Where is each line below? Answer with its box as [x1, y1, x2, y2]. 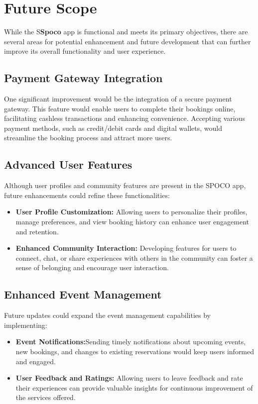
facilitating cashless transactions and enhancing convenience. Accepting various [4, 113, 245, 123]
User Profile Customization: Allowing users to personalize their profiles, [15, 206, 248, 217]
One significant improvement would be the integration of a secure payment [4, 94, 232, 104]
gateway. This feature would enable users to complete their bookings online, [4, 103, 236, 113]
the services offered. [15, 392, 76, 403]
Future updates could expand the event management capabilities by [4, 310, 211, 320]
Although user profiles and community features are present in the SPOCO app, [4, 180, 246, 191]
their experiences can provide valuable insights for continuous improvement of [15, 382, 253, 393]
